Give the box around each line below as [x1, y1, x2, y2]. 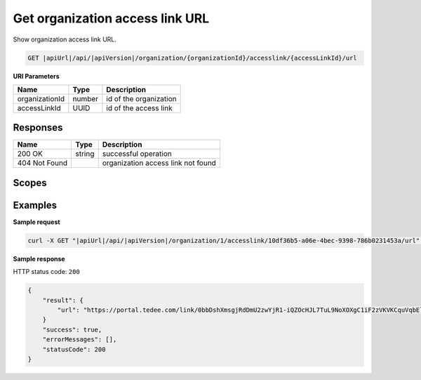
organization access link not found [102, 158, 217, 168]
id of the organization [106, 93, 177, 103]
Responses [13, 122, 63, 133]
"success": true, [42, 325, 102, 334]
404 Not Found [17, 158, 68, 168]
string [74, 149, 95, 159]
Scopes [13, 176, 47, 189]
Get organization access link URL [13, 11, 210, 26]
